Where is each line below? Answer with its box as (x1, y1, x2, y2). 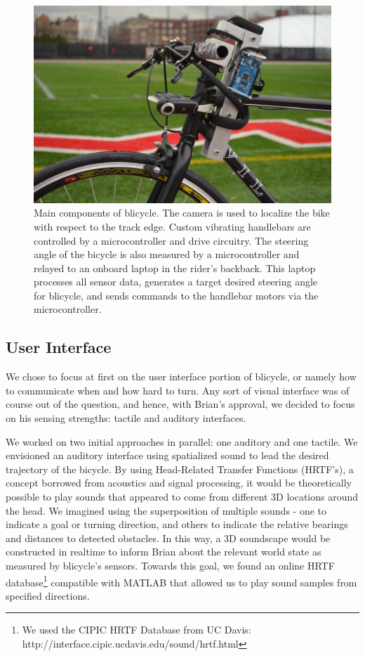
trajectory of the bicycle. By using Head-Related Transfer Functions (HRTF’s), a (6, 461, 354, 476)
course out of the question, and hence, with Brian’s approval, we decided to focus (6, 397, 355, 411)
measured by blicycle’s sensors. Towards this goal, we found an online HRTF (6, 558, 335, 572)
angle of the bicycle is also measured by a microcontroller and (34, 247, 300, 262)
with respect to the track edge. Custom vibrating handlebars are (34, 219, 311, 233)
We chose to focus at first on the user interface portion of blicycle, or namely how (6, 369, 357, 384)
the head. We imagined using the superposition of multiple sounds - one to (6, 503, 327, 517)
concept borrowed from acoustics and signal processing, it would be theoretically (6, 475, 352, 490)
